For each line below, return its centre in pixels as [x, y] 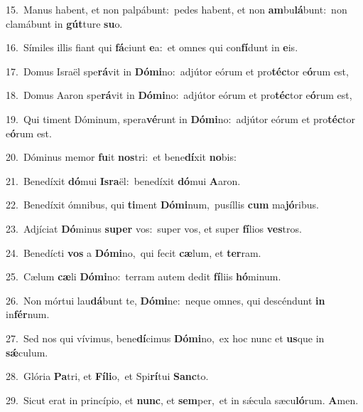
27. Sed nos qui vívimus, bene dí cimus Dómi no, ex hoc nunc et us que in [165, 338]
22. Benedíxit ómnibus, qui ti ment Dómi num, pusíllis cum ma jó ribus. [162, 205]
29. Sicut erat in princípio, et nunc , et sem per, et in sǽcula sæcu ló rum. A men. [182, 400]
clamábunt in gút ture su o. [64, 23]
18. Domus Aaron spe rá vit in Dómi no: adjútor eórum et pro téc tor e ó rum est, [179, 95]
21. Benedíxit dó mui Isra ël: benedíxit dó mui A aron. [123, 180]
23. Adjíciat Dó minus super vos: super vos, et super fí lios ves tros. [154, 228]
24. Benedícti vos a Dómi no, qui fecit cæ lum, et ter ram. [134, 252]
